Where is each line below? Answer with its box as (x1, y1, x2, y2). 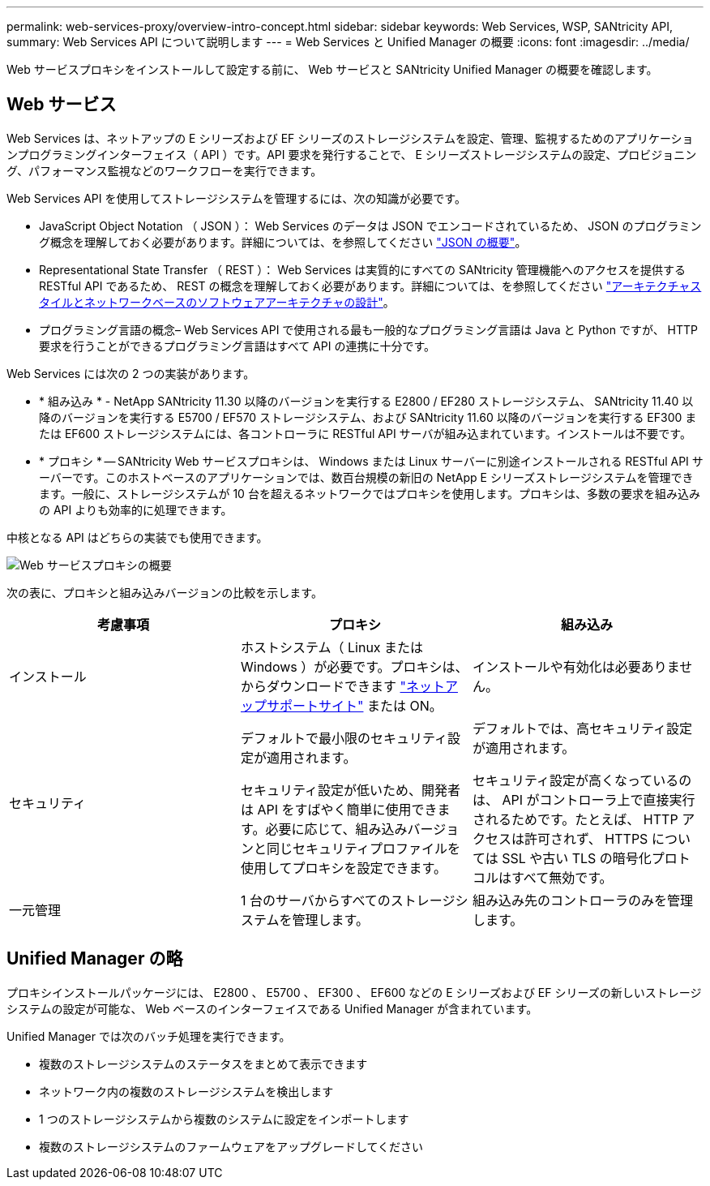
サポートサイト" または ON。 (266, 697, 443, 714)
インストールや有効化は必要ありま (472, 658, 680, 675)
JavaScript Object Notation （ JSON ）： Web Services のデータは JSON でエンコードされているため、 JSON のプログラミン (39, 218, 702, 233)
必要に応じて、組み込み (265, 820, 408, 837)
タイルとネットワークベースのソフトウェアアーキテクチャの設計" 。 (39, 294, 395, 309)
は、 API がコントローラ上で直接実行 (472, 791, 695, 808)
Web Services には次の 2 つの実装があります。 (6, 366, 255, 380)
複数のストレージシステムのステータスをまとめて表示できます (39, 1056, 368, 1071)
